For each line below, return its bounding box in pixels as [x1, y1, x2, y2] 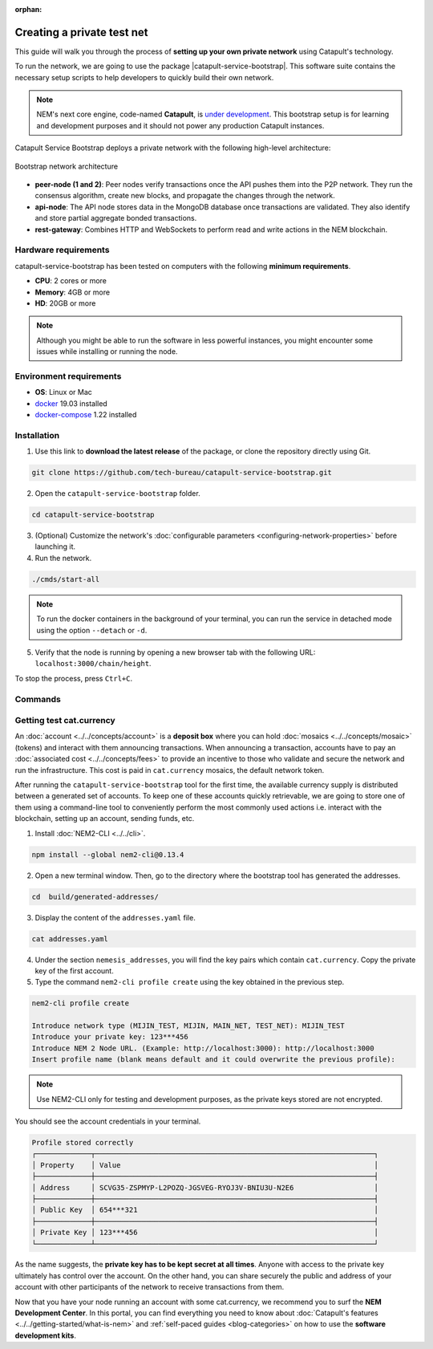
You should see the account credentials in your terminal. [14, 1116, 201, 1126]
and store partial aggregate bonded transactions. [34, 213, 197, 223]
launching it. [34, 542, 76, 551]
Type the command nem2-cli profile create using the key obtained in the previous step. [34, 977, 345, 987]
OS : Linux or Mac [34, 388, 92, 397]
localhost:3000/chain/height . [34, 659, 152, 668]
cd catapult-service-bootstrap [31, 510, 156, 519]
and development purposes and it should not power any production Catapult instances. [36, 120, 325, 130]
